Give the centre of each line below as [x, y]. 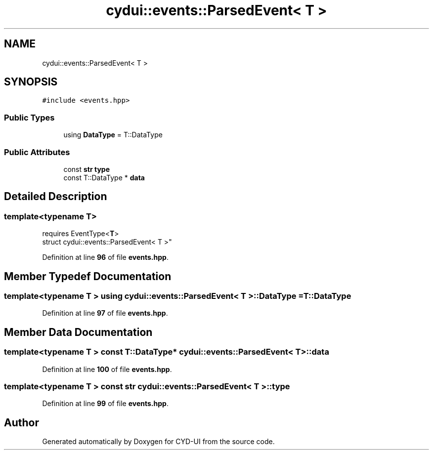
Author [22, 422]
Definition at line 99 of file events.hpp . [105, 404]
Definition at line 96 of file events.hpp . [105, 257]
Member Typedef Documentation [88, 276]
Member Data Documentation [78, 332]
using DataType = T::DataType [113, 135]
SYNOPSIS [31, 82]
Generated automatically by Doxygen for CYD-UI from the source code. [158, 442]
